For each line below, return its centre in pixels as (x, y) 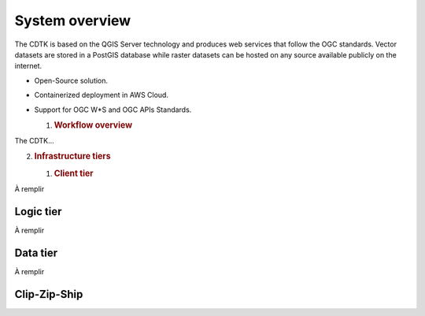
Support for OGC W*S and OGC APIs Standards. (113, 110)
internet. (28, 66)
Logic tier (38, 212)
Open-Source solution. (71, 80)
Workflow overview (93, 125)
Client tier (74, 173)
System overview (73, 20)
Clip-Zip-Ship (49, 294)
